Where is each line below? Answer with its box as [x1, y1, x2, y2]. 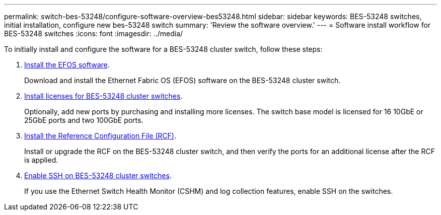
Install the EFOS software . [24, 60, 110, 69]
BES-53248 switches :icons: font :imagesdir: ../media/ [4, 29, 183, 38]
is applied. [24, 156, 58, 164]
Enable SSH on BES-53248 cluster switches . [24, 171, 172, 180]
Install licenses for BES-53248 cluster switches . [24, 92, 183, 100]
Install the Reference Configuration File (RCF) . [24, 131, 177, 140]
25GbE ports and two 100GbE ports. [24, 116, 143, 124]
